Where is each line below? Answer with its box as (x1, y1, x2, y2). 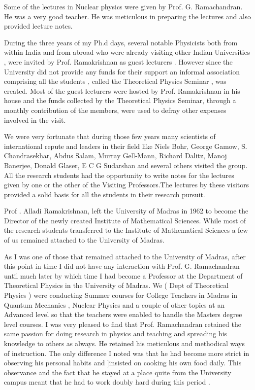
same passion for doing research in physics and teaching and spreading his (4, 328, 227, 339)
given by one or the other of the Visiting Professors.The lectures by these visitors (4, 179, 249, 190)
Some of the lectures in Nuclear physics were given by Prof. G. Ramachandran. (4, 1, 243, 11)
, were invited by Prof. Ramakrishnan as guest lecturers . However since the (4, 56, 233, 67)
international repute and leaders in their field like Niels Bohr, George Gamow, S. (4, 141, 247, 151)
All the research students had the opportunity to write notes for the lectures (4, 170, 234, 180)
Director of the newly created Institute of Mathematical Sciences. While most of (4, 215, 246, 225)
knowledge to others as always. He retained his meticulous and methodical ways (4, 338, 245, 348)
